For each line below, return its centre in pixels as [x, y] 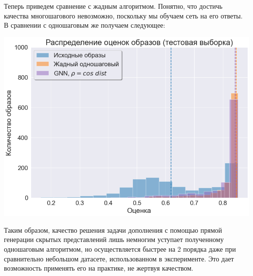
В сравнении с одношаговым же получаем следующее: [85, 25]
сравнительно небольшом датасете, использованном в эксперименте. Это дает [119, 258]
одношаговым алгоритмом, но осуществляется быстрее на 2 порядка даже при [120, 249]
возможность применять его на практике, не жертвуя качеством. [99, 268]
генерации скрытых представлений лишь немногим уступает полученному [114, 239]
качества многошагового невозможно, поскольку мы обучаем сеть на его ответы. [123, 15]
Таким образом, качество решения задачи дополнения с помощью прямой [113, 230]
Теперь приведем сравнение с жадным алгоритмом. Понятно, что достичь [113, 6]
